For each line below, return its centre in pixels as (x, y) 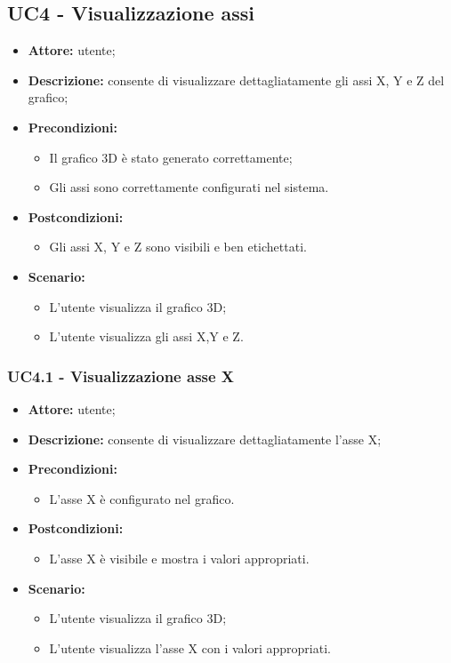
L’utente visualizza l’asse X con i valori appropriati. (190, 647)
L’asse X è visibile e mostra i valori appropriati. (179, 558)
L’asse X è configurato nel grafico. (142, 498)
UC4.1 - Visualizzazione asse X (121, 375)
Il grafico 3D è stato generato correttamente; (171, 157)
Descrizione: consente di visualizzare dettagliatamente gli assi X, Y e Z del (236, 80)
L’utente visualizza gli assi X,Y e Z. (146, 336)
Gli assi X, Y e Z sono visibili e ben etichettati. (178, 247)
